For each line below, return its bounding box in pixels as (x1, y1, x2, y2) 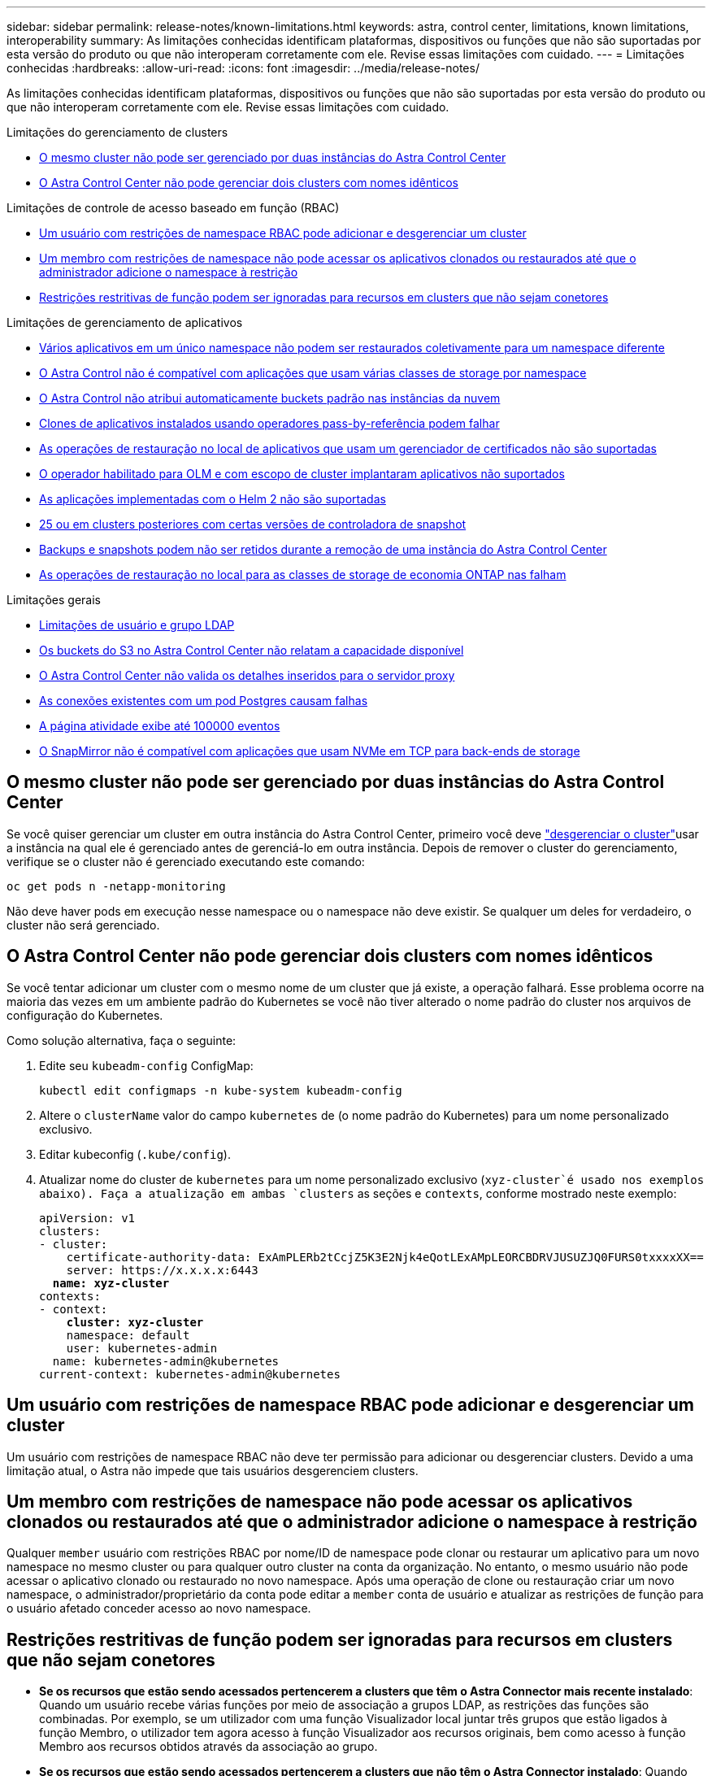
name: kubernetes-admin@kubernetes (52, 1354, 280, 1368)
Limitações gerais (7, 593, 102, 607)
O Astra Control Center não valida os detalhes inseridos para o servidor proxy (39, 668, 455, 682)
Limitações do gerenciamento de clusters (7, 125, 228, 139)
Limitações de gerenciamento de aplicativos (7, 316, 243, 329)
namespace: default (66, 1328, 190, 1342)
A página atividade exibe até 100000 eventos (39, 719, 280, 733)
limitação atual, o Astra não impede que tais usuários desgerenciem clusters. (7, 1463, 419, 1478)
